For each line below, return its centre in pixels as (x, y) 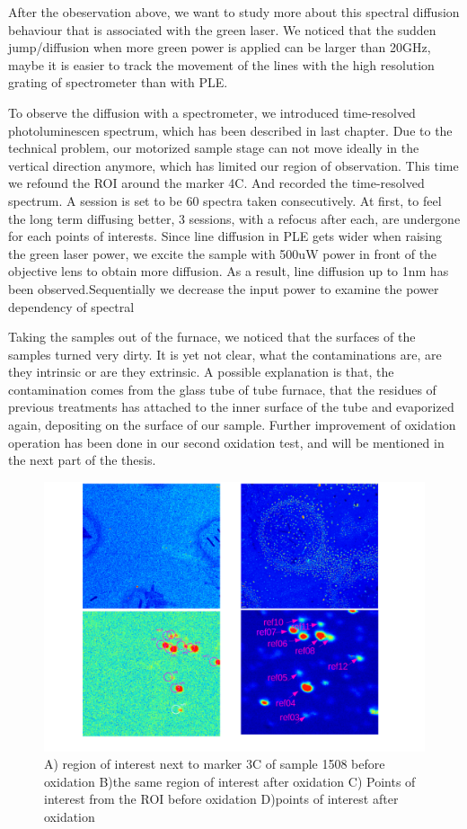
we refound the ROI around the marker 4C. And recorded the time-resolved (216, 183)
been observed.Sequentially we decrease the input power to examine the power (224, 288)
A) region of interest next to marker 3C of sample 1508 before (215, 764)
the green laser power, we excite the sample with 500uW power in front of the (223, 253)
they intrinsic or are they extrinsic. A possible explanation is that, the (201, 372)
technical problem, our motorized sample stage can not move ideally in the (214, 148)
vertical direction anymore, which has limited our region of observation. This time (233, 165)
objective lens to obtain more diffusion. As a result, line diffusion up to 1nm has (229, 271)
